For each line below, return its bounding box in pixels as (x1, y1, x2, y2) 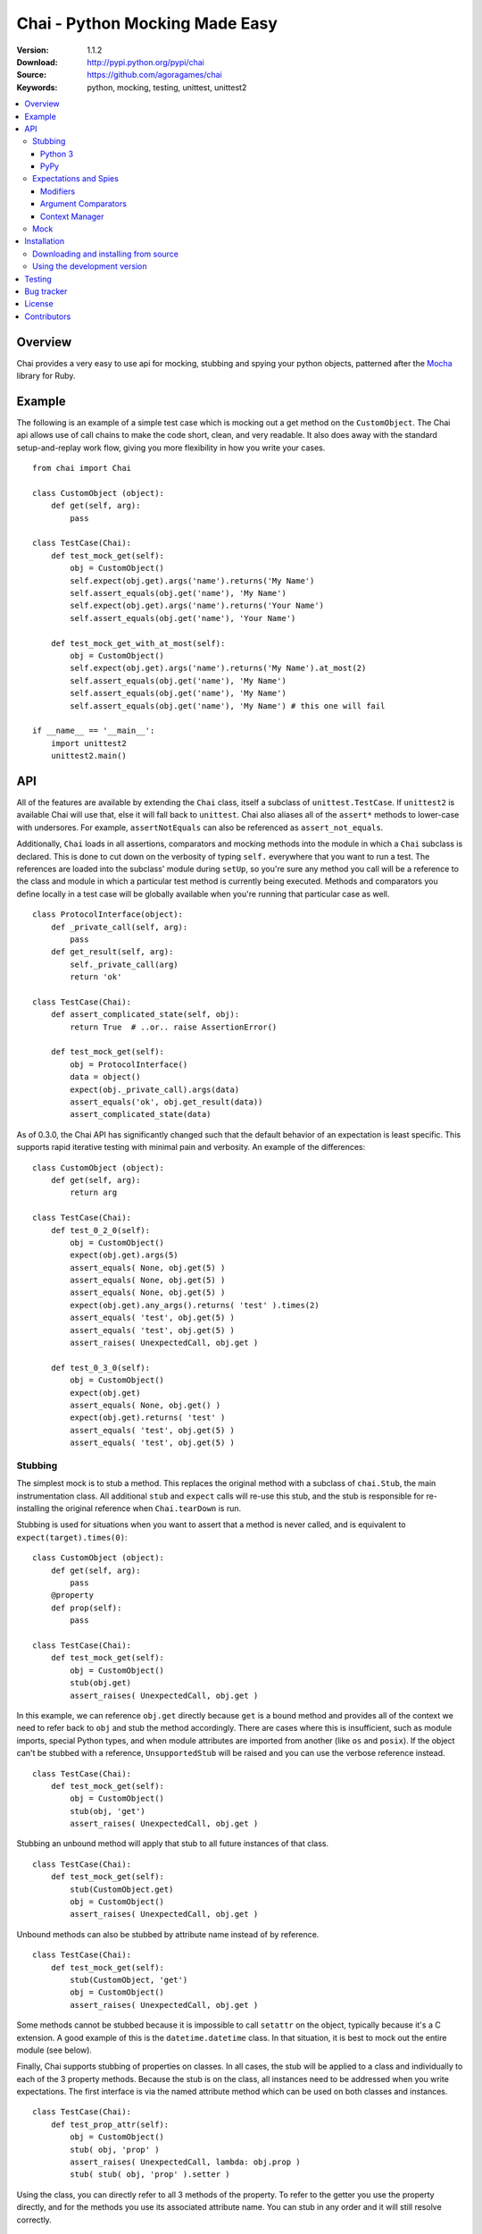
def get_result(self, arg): (50, 947, 174, 957)
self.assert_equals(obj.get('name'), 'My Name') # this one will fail (70, 701, 386, 710)
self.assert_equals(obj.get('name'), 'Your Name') (70, 613, 296, 623)
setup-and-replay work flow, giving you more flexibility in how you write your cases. (16, 442, 326, 453)
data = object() (70, 1072, 141, 1082)
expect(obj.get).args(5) (70, 1250, 179, 1260)
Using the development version (32, 261, 147, 272)
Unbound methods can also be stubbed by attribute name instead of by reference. (16, 1928, 320, 1939)
